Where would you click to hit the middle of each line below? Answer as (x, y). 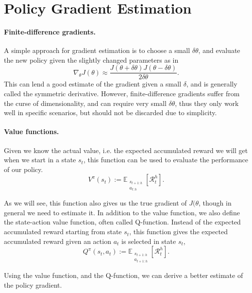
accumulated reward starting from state (63, 232)
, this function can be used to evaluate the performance (166, 160)
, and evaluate (219, 50)
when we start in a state (40, 160)
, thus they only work (207, 103)
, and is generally (212, 84)
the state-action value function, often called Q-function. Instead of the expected (122, 222)
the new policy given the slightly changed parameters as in (91, 60)
